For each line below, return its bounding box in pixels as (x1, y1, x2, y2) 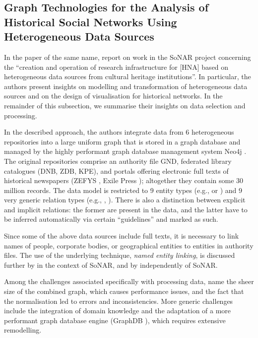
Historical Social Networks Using (4, 14, 177, 29)
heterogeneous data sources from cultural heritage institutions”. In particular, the (4, 71, 251, 82)
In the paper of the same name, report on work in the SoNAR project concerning (4, 51, 251, 62)
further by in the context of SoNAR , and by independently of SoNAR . (4, 259, 218, 270)
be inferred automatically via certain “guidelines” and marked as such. (4, 214, 218, 224)
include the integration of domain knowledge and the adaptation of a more (4, 305, 231, 316)
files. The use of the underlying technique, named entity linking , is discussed (4, 250, 235, 260)
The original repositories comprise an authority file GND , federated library (4, 155, 232, 166)
